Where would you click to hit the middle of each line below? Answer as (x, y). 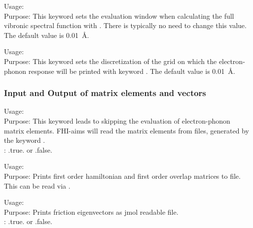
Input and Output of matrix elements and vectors (105, 93)
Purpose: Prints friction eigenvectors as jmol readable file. (91, 212)
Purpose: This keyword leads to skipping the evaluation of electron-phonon (117, 120)
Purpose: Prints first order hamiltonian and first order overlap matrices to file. (122, 176)
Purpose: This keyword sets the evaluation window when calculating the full (119, 16)
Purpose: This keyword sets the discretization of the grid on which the (110, 61)
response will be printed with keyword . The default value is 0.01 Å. (132, 71)
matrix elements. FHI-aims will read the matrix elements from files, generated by (126, 130)
